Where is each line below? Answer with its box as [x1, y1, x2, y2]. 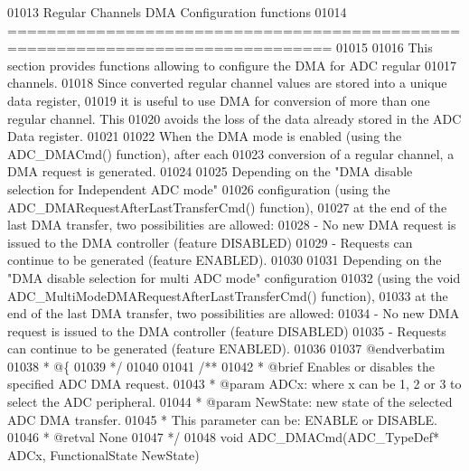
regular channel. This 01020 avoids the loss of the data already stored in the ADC [7, 108, 462, 127]
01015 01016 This [336, 38, 433, 57]
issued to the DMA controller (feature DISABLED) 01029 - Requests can [7, 232, 413, 251]
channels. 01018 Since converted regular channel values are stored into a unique [7, 73, 447, 92]
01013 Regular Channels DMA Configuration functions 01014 [7, 3, 347, 21]
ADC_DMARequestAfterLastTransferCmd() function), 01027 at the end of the [7, 197, 447, 216]
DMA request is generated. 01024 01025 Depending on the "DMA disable [7, 162, 413, 181]
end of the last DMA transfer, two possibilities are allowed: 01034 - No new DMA [7, 304, 460, 323]
